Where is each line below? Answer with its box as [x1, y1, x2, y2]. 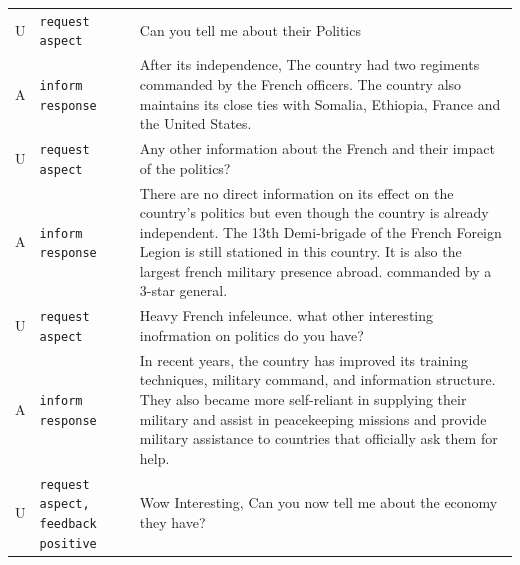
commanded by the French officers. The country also [139, 73, 462, 94]
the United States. [139, 113, 252, 134]
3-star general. [139, 280, 228, 301]
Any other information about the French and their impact [139, 138, 495, 158]
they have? [139, 512, 206, 532]
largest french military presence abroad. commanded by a [139, 260, 492, 281]
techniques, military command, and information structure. [139, 369, 496, 390]
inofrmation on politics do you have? [139, 324, 364, 345]
